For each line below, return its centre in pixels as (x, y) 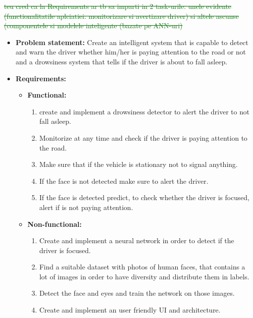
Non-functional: (54, 224)
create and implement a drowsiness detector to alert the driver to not (144, 111)
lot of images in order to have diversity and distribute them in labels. (144, 276)
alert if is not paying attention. (86, 207)
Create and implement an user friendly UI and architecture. (130, 310)
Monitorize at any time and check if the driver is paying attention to (143, 137)
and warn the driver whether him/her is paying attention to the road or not (131, 52)
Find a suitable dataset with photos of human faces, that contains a (142, 267)
